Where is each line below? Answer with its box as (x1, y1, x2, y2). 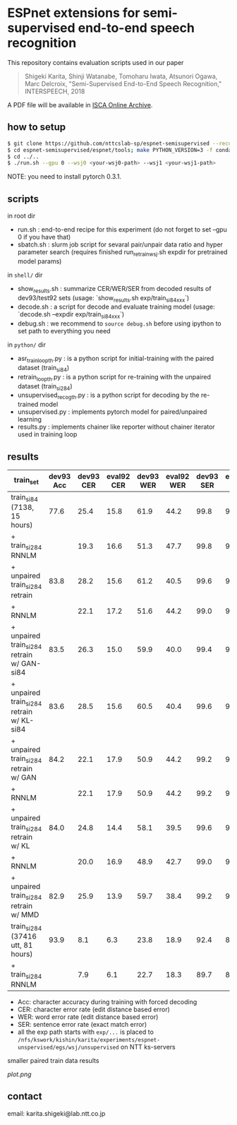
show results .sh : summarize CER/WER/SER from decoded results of (17, 284, 212, 294)
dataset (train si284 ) (17, 381, 73, 392)
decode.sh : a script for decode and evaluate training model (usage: (17, 302, 215, 311)
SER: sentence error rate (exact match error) (17, 1020, 147, 1028)
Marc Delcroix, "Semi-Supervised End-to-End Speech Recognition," (24, 79, 222, 88)
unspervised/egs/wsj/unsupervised (17, 1044, 119, 1051)
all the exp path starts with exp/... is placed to (17, 1028, 154, 1036)
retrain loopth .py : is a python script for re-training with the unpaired (17, 372, 212, 383)
